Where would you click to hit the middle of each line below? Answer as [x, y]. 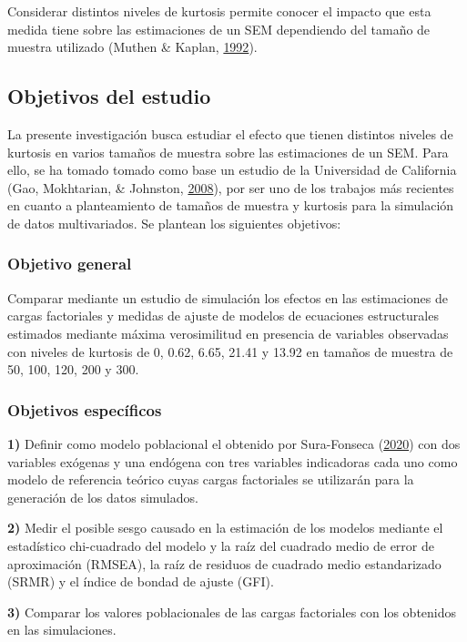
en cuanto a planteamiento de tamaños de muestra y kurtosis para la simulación [231, 205]
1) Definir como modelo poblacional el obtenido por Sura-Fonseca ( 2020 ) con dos [234, 443]
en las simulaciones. [62, 630]
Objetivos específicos [85, 409]
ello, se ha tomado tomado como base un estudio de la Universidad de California [232, 170]
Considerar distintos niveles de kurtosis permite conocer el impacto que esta [219, 11]
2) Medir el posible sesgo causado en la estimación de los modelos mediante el [225, 528]
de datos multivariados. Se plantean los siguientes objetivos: [174, 223]
